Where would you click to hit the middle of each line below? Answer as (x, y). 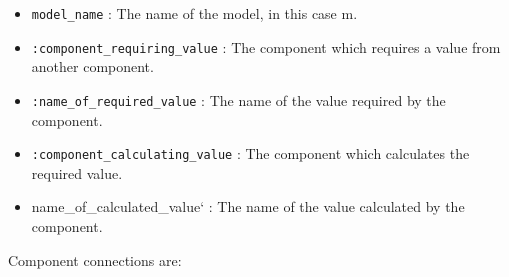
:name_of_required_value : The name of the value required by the (238, 99)
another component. (92, 66)
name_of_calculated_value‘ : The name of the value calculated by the (248, 206)
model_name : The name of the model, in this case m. (194, 13)
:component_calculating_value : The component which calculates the (250, 153)
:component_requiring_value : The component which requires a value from (266, 46)
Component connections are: (95, 259)
